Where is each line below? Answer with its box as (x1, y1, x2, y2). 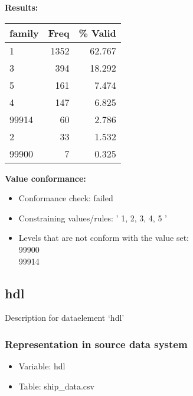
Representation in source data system (5, 336, 188, 351)
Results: (5, 1, 38, 13)
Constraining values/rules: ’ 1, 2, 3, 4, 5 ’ (18, 211, 167, 224)
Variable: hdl (18, 360, 66, 372)
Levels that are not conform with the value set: (18, 231, 189, 244)
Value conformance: (5, 172, 86, 184)
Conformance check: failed (18, 192, 113, 204)
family (9, 25, 39, 40)
